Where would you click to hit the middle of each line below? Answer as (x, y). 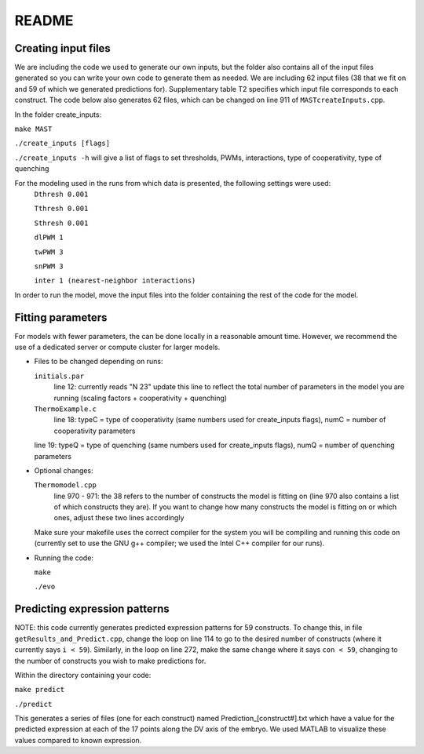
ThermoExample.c (66, 409)
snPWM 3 (49, 266)
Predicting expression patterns (92, 609)
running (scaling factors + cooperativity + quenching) (141, 398)
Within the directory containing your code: (83, 675)
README (44, 20)
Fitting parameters (61, 317)
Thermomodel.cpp (66, 485)
